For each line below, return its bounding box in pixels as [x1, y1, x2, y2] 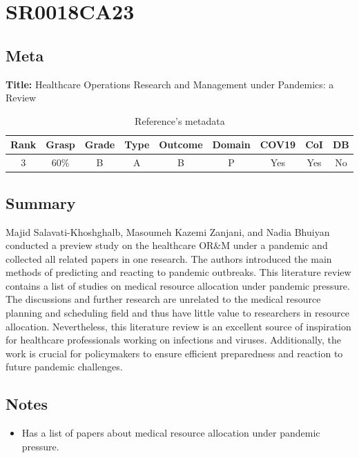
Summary [6, 192, 76, 213]
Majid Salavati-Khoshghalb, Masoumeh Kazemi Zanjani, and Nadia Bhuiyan [6, 224, 330, 239]
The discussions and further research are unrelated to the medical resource [6, 292, 321, 306]
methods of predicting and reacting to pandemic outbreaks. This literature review [6, 265, 351, 279]
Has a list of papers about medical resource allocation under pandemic [21, 426, 320, 440]
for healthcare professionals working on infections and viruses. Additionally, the [6, 332, 342, 347]
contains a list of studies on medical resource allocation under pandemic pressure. [6, 278, 350, 292]
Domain [212, 137, 251, 152]
